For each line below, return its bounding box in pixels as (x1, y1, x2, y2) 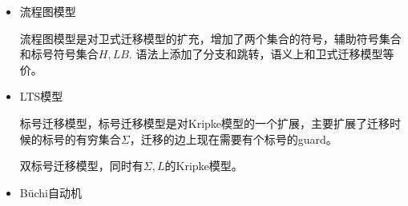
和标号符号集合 (19, 46, 99, 62)
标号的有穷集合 (42, 130, 121, 147)
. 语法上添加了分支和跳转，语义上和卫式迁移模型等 (128, 46, 394, 62)
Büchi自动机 (19, 184, 82, 200)
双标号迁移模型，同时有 (19, 157, 143, 174)
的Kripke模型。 (164, 157, 243, 174)
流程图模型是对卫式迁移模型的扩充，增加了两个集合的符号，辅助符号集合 (19, 30, 402, 46)
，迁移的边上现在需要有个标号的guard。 (129, 130, 337, 147)
